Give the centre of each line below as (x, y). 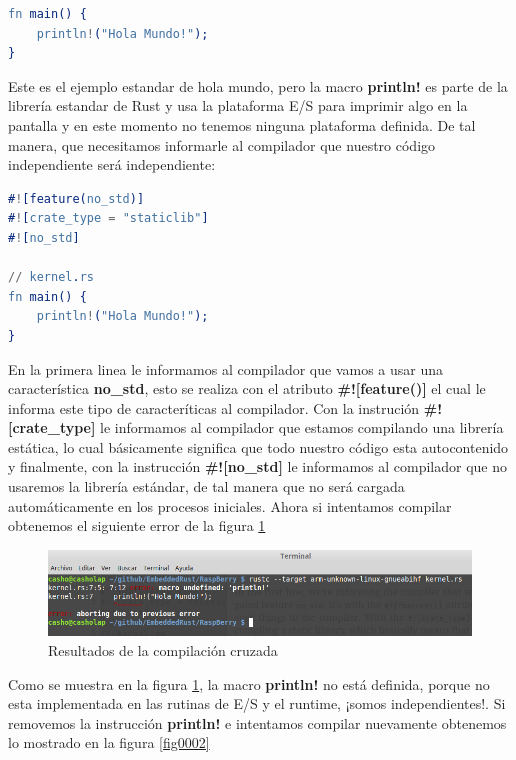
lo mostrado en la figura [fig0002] (109, 742)
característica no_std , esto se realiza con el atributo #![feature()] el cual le (247, 388)
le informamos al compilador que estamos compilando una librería (302, 427)
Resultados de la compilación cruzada (163, 650)
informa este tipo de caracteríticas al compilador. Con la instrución (214, 407)
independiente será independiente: (112, 164)
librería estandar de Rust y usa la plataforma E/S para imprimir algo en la (238, 105)
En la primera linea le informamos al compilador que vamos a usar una (226, 368)
